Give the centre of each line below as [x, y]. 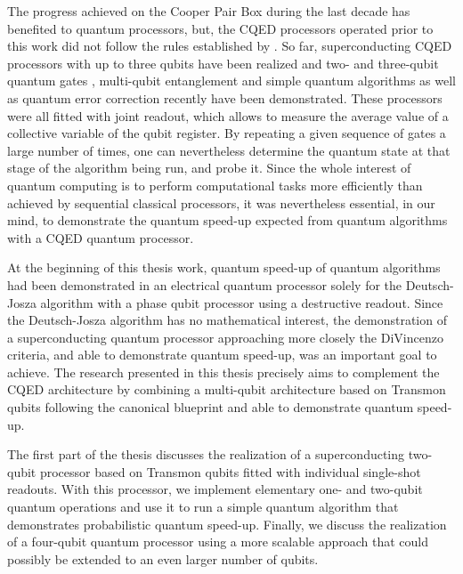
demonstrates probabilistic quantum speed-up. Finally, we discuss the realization [227, 524]
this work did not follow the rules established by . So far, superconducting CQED [230, 46]
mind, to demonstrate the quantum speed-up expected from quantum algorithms [227, 220]
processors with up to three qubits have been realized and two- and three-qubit [223, 63]
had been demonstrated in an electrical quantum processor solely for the [205, 284]
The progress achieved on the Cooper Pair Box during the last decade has [209, 11]
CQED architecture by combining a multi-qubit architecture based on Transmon [227, 389]
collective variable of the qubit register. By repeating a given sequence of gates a [227, 133]
